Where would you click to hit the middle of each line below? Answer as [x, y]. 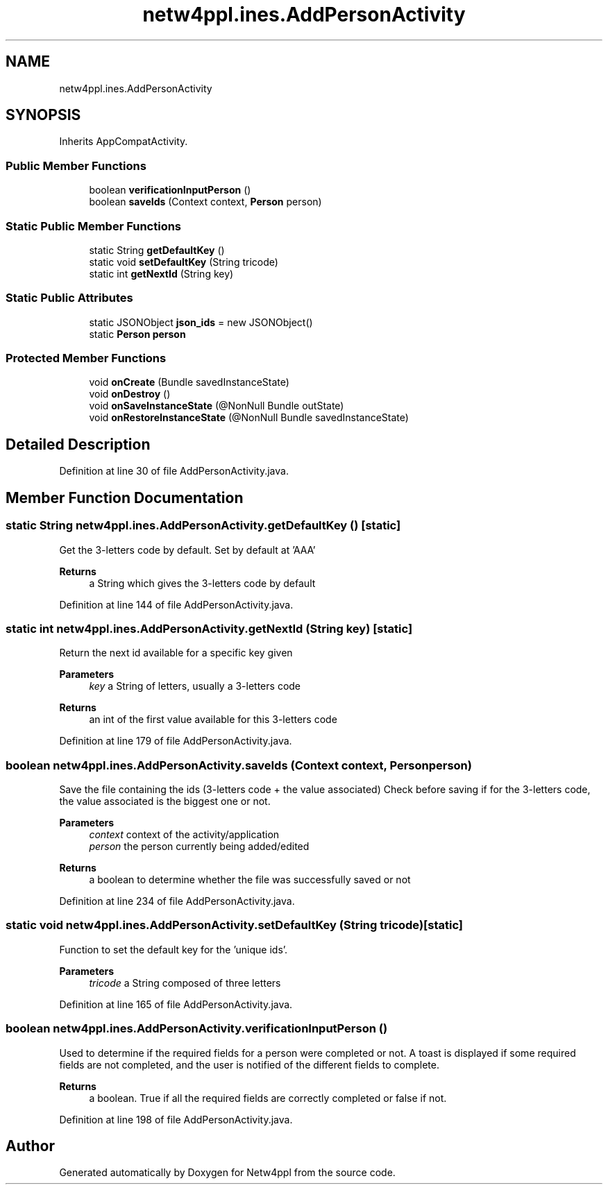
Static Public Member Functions [94, 226]
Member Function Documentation [125, 498]
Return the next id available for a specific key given [176, 653]
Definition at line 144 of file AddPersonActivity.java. [176, 604]
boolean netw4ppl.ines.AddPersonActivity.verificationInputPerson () [197, 1029]
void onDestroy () [130, 394]
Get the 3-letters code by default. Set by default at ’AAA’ [187, 550]
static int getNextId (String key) [161, 273]
